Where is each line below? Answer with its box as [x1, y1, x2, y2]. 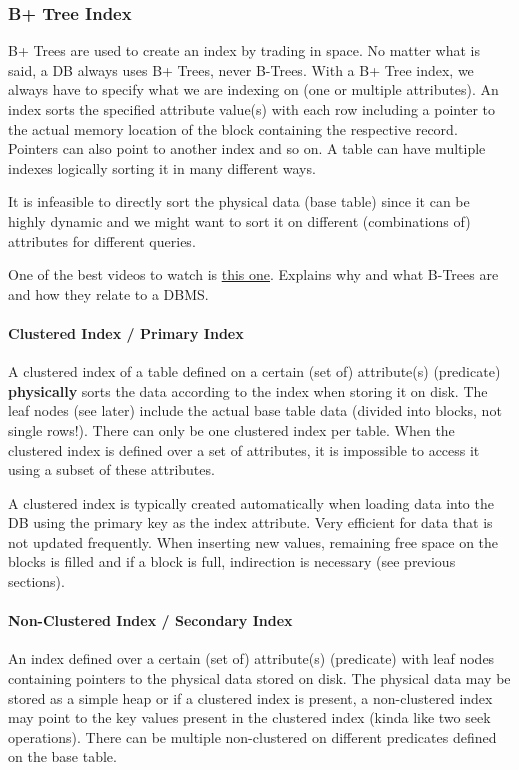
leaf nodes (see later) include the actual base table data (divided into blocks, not [8, 400, 502, 421]
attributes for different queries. [8, 230, 196, 251]
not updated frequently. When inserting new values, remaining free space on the [8, 531, 499, 552]
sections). [8, 571, 65, 592]
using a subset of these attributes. [8, 459, 215, 480]
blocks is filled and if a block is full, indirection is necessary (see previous [8, 551, 456, 572]
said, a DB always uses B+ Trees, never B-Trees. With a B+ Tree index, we [8, 59, 474, 80]
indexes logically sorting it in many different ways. [8, 157, 316, 178]
